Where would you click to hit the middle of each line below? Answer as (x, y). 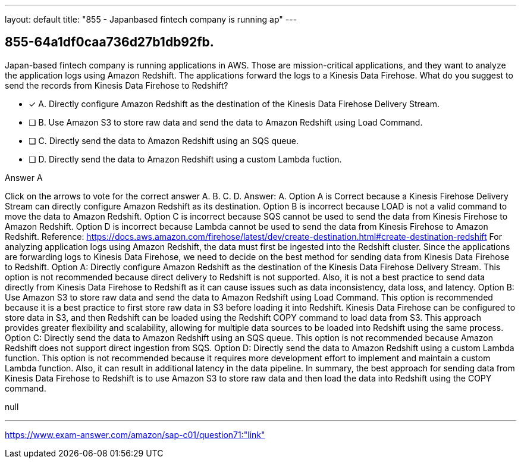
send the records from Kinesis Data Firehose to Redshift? (117, 85)
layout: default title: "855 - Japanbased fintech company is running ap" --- (151, 19)
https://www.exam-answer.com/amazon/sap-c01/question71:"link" (135, 434)
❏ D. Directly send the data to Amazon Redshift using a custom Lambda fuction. (185, 159)
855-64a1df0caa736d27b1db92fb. (109, 42)
